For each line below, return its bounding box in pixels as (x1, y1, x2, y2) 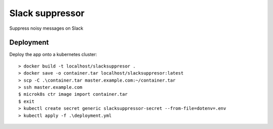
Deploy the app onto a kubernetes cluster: (9, 51, 97, 57)
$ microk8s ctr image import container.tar (18, 91, 128, 97)
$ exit (18, 98, 35, 104)
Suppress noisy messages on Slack (9, 25, 83, 31)
